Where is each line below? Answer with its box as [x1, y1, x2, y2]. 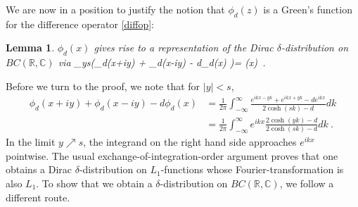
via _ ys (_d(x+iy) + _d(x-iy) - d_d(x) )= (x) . [58, 55, 266, 70]
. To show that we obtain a [36, 176, 153, 191]
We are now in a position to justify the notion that [6, 2, 225, 16]
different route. [6, 189, 70, 204]
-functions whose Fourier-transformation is [160, 162, 344, 177]
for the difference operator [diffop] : [6, 16, 154, 31]
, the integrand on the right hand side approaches [83, 134, 297, 149]
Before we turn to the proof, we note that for [6, 78, 200, 93]
